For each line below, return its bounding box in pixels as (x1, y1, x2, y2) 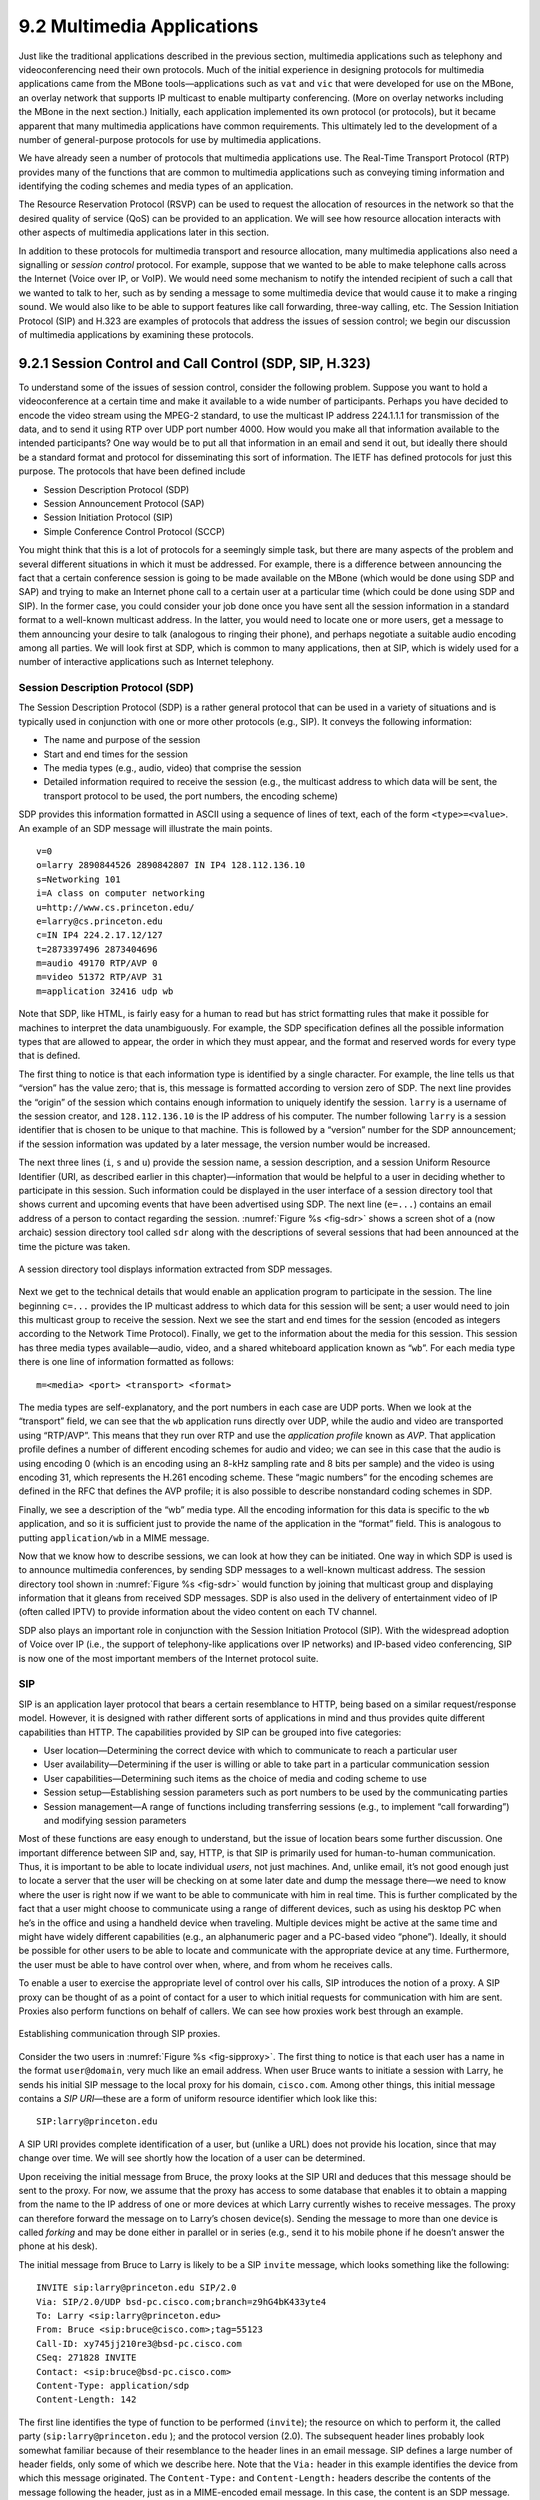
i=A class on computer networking (36, 888, 205, 899)
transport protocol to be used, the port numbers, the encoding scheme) (43, 790, 339, 802)
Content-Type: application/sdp (36, 2380, 190, 2391)
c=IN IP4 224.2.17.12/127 (36, 930, 164, 941)
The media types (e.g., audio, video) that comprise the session (43, 762, 302, 774)
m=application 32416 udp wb (36, 985, 174, 997)
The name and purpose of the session (43, 734, 201, 746)
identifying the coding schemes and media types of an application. (18, 180, 294, 192)
